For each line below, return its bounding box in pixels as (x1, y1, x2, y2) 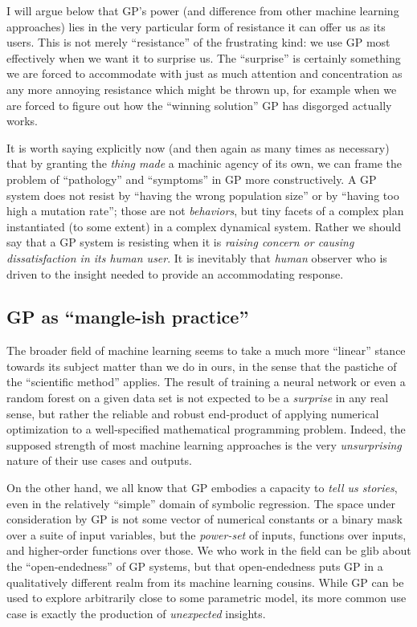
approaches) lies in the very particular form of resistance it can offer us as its (6, 18, 386, 35)
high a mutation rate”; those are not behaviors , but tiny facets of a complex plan (6, 202, 404, 219)
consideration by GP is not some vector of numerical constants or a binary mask (6, 511, 403, 527)
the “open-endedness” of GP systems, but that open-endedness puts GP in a (6, 558, 383, 575)
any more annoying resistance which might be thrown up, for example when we (6, 80, 397, 97)
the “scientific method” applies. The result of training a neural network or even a (6, 373, 406, 390)
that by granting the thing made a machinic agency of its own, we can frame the (6, 155, 403, 172)
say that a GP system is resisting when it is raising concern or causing (6, 234, 354, 250)
